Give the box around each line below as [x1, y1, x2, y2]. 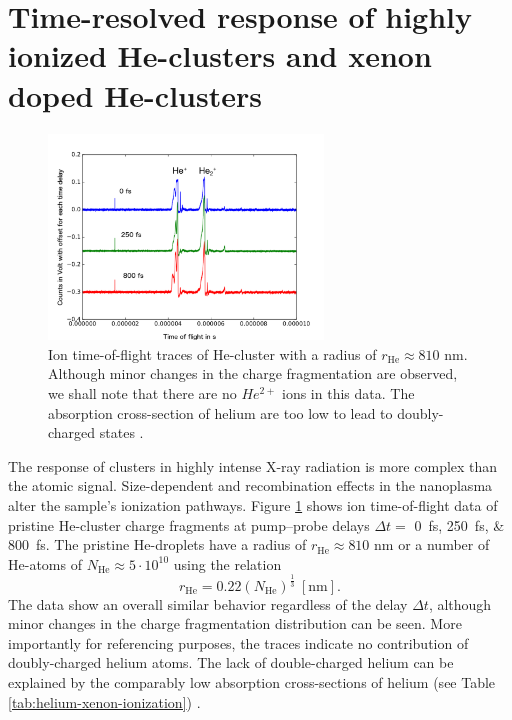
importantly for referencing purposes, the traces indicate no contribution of [8, 632, 469, 653]
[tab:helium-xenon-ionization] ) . [8, 691, 201, 712]
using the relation [173, 553, 282, 574]
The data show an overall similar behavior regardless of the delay [8, 593, 408, 614]
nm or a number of [374, 534, 490, 555]
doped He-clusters [8, 74, 262, 115]
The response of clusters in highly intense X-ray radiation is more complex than [8, 455, 498, 476]
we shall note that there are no [48, 382, 237, 403]
